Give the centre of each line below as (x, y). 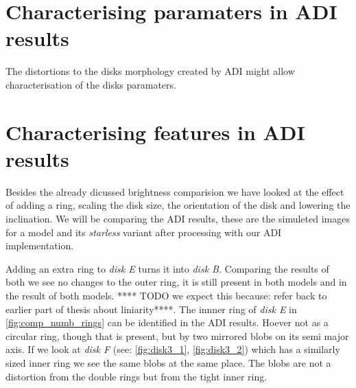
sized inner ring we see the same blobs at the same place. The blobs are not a (168, 362)
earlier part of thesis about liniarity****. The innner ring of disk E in (151, 309)
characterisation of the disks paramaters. (91, 84)
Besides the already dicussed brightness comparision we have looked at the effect (175, 191)
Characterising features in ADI (155, 132)
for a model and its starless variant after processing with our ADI (144, 232)
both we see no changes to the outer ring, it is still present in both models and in (176, 282)
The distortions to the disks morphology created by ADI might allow (150, 71)
